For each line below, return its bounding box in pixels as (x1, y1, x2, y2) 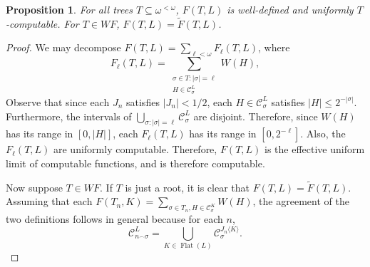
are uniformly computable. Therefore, (53, 142, 217, 157)
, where (257, 40, 290, 55)
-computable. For (6, 16, 79, 31)
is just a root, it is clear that (125, 179, 250, 194)
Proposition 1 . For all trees (6, 2, 133, 16)
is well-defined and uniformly (227, 2, 354, 16)
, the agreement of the (252, 194, 349, 209)
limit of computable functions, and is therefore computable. (6, 155, 265, 170)
